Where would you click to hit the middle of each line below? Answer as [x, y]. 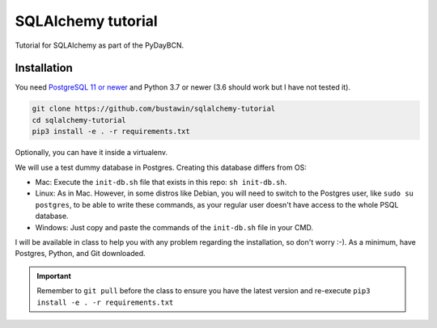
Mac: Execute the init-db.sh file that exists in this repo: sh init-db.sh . [161, 182]
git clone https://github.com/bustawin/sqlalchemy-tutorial [154, 109]
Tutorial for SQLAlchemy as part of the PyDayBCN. [100, 45]
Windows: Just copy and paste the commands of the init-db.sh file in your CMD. [174, 227]
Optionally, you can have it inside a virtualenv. [91, 153]
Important [54, 275]
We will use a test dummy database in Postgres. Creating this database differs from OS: [161, 167]
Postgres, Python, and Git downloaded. [80, 254]
